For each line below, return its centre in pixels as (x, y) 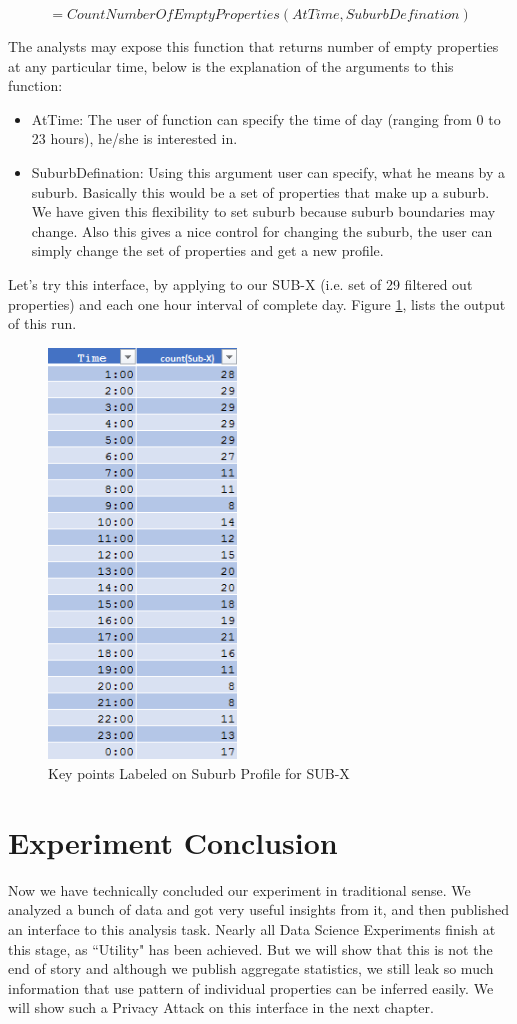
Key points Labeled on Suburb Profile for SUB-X (199, 773)
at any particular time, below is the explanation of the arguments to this (231, 65)
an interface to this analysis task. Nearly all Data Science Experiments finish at (252, 928)
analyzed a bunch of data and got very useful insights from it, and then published (258, 909)
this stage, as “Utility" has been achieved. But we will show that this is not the (250, 948)
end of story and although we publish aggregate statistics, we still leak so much (251, 968)
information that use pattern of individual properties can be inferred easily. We (251, 987)
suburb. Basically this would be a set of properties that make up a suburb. (260, 191)
